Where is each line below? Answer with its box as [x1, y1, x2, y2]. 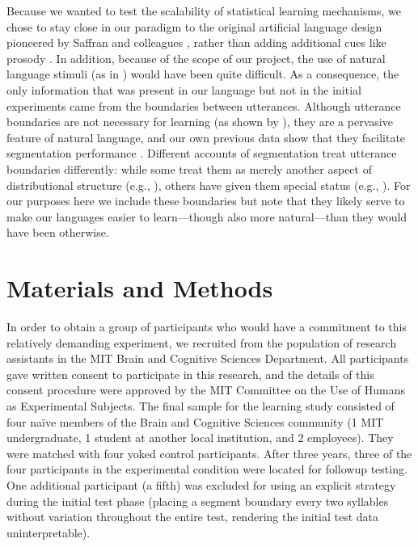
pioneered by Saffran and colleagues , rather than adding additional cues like [6, 34, 386, 51]
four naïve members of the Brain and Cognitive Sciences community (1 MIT [6, 413, 384, 430]
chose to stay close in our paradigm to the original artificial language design [6, 18, 382, 35]
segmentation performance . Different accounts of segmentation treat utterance [6, 145, 397, 162]
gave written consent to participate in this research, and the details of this [6, 365, 374, 382]
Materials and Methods [6, 271, 273, 305]
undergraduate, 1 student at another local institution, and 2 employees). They [6, 429, 394, 446]
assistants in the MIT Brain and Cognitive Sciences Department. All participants [6, 350, 409, 367]
